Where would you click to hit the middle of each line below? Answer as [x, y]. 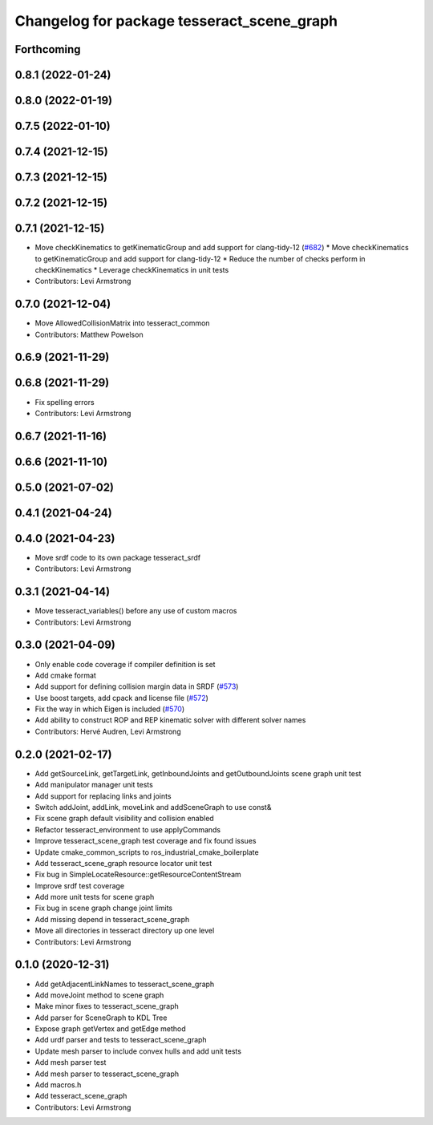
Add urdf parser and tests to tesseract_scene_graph [121, 1040]
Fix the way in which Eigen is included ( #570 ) [110, 709]
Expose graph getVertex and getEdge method [110, 1029]
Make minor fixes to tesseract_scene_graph [107, 1006]
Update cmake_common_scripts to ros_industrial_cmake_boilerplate [147, 852]
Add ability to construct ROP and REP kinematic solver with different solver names [170, 720]
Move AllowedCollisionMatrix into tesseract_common [122, 323]
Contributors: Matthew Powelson [89, 334]
